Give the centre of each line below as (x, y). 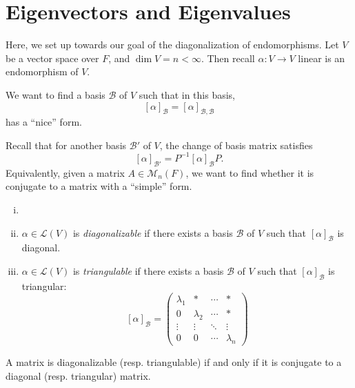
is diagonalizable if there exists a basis (153, 232)
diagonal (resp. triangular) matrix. (78, 375)
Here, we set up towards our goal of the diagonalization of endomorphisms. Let (172, 45)
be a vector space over (52, 58)
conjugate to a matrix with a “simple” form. (99, 186)
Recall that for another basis (66, 145)
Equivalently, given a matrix (65, 172)
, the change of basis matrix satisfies (236, 145)
